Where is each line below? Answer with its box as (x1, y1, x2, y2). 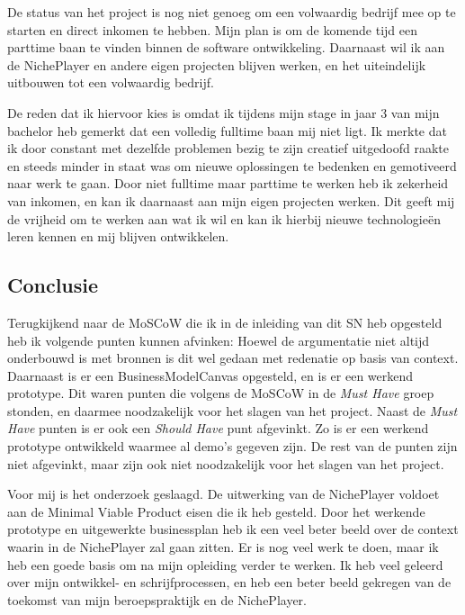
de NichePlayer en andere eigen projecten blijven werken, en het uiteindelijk (7, 55, 426, 74)
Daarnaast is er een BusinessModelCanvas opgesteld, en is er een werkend (7, 366, 414, 384)
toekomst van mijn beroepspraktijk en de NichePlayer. (7, 590, 307, 609)
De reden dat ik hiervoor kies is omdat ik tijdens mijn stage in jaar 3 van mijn (7, 103, 440, 122)
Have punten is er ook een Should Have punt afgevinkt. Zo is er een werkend (7, 419, 429, 438)
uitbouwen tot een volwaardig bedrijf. (7, 73, 214, 92)
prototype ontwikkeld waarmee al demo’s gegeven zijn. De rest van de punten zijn (7, 437, 458, 456)
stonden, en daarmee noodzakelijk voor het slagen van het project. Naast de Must (7, 401, 458, 420)
